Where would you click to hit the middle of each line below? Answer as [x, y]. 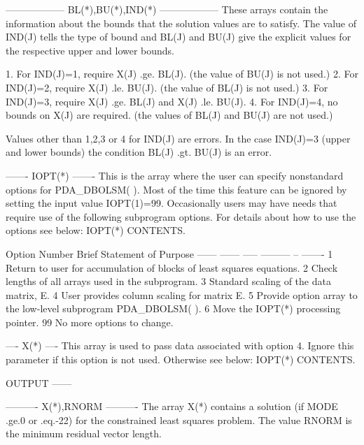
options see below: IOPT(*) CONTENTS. [96, 230]
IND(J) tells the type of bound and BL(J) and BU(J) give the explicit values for [178, 37]
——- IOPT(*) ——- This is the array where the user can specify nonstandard [175, 175]
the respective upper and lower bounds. [90, 50]
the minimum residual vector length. [84, 433]
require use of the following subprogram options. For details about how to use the [181, 216]
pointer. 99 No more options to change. [90, 322]
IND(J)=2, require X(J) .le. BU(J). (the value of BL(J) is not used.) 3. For [167, 87]
